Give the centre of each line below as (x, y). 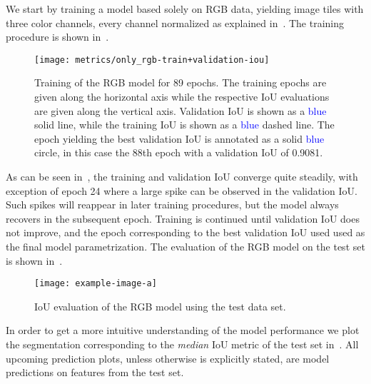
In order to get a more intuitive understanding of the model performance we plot (183, 330)
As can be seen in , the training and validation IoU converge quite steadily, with (182, 176)
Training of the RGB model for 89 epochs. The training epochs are (181, 82)
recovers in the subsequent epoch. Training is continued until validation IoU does (183, 218)
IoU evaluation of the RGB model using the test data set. (160, 306)
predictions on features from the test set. (95, 372)
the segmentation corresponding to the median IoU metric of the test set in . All (182, 344)
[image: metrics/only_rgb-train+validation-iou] (152, 60)
